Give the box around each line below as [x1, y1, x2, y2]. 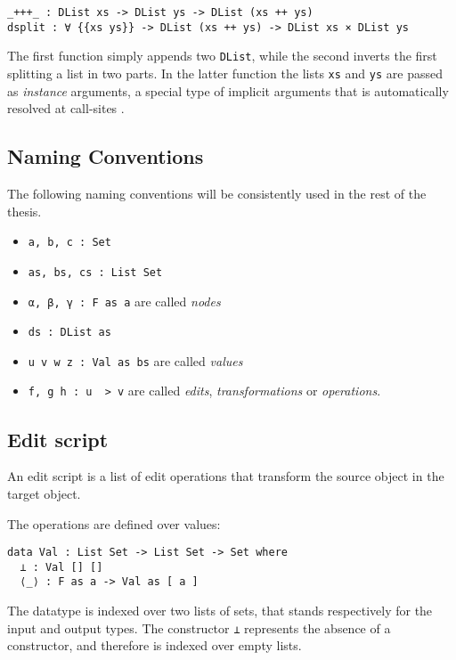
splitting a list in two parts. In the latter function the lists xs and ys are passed [7, 63, 443, 82]
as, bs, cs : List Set [28, 265, 163, 279]
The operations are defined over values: [7, 514, 221, 533]
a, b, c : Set [28, 236, 111, 249]
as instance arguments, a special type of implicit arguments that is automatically [7, 81, 449, 100]
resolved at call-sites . [7, 99, 125, 118]
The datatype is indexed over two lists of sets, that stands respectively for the [7, 601, 433, 620]
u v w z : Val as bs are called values [28, 351, 243, 370]
